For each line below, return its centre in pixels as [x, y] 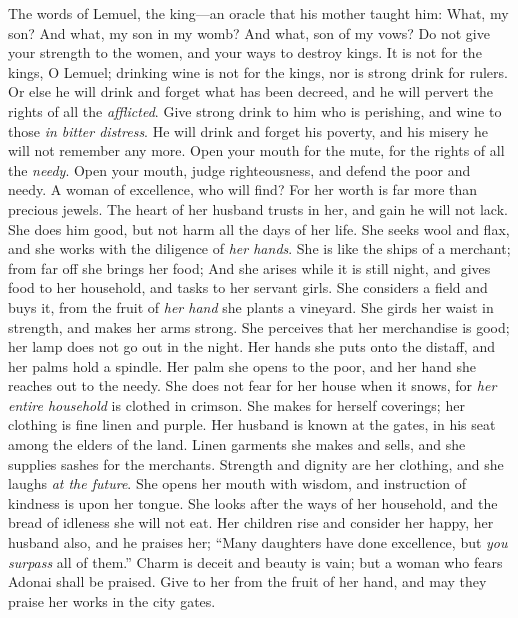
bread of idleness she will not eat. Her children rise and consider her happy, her [251, 522]
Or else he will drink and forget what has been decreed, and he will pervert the [250, 91]
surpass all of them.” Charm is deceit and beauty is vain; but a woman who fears [255, 561]
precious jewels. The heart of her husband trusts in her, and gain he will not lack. [258, 208]
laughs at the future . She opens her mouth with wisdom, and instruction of [237, 483]
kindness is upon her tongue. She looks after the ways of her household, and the [253, 502]
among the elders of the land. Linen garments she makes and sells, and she [237, 444]
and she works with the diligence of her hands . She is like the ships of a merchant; [259, 248]
